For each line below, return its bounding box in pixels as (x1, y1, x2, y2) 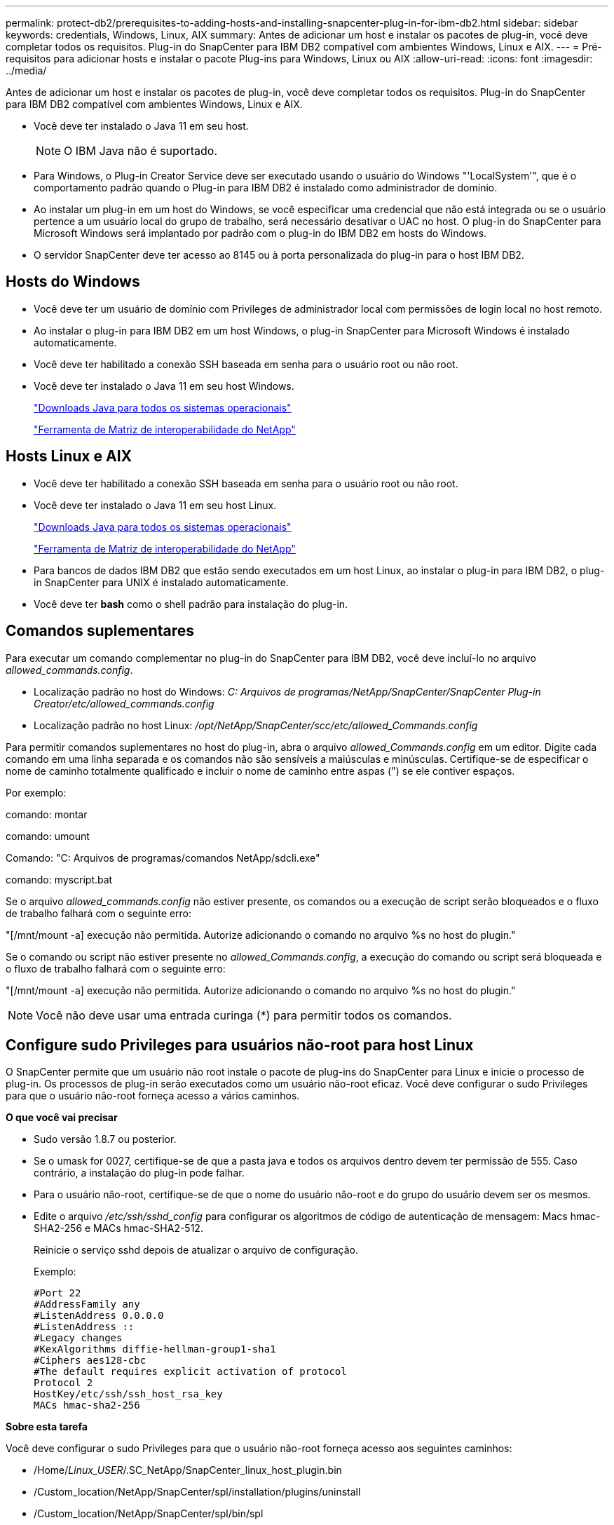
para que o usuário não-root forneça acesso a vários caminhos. (6, 1090, 300, 1102)
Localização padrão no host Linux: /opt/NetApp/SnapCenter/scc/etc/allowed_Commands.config (34, 719, 478, 731)
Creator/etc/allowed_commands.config (34, 697, 214, 710)
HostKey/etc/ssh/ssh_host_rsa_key (34, 1388, 223, 1400)
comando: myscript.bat (6, 873, 113, 886)
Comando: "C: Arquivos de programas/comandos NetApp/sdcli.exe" (6, 851, 320, 864)
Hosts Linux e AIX (6, 447, 132, 466)
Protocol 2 (34, 1377, 93, 1389)
